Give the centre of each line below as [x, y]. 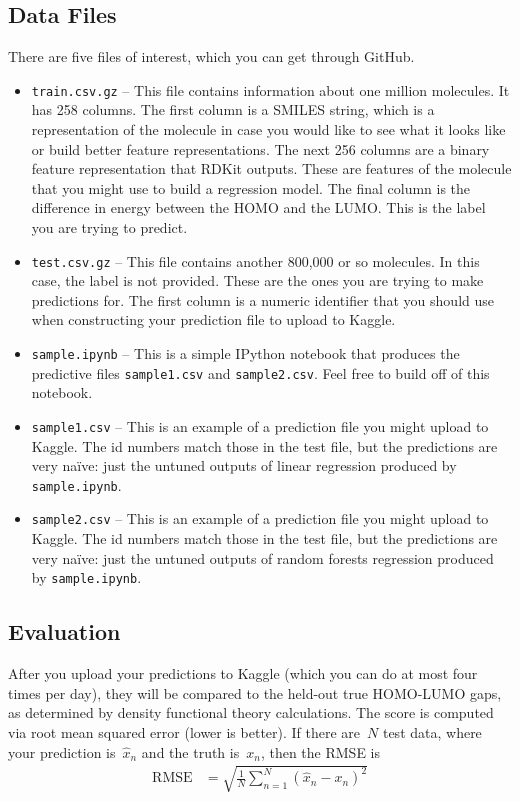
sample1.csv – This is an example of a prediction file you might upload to [260, 425]
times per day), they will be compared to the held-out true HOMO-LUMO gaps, [255, 692]
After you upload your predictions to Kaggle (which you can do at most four [243, 673]
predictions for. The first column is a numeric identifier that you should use [263, 299]
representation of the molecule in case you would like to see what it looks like [268, 129]
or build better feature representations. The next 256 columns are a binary [260, 148]
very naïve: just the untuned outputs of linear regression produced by [244, 465]
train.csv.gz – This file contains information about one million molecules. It [270, 89]
